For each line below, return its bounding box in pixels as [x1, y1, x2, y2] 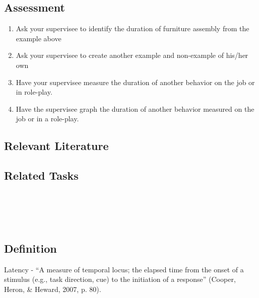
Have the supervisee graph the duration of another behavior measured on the [16, 103, 254, 114]
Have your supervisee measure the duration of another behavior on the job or [16, 77, 255, 87]
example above [16, 33, 61, 43]
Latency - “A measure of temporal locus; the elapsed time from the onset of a [4, 264, 244, 274]
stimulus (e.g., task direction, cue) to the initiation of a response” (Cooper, [4, 274, 236, 284]
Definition [4, 240, 57, 256]
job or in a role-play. [16, 113, 79, 124]
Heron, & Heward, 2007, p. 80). [4, 283, 101, 294]
